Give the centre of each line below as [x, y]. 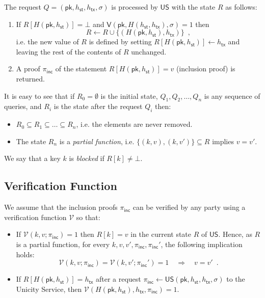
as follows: [241, 7]
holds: [25, 254]
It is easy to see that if [39, 96]
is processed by [135, 7]
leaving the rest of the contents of [69, 51]
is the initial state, [129, 96]
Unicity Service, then [49, 289]
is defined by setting [120, 42]
